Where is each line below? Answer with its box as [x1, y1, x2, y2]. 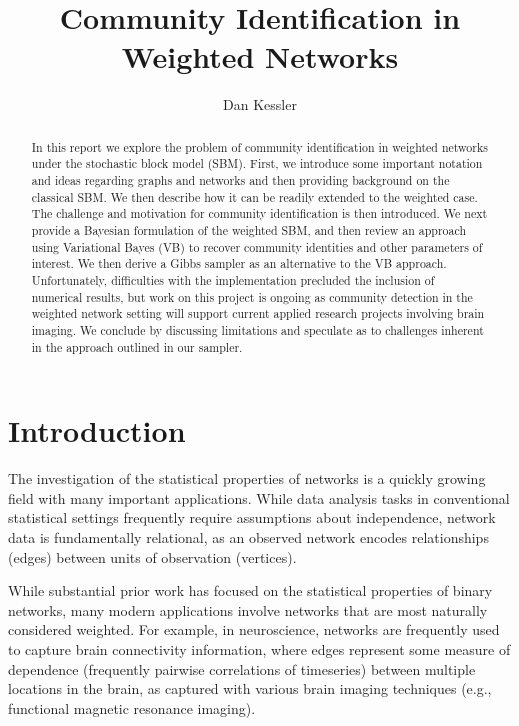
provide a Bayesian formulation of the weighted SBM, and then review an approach [31, 221, 467, 238]
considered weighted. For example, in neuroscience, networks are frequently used [8, 619, 500, 640]
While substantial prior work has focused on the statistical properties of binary [8, 580, 493, 601]
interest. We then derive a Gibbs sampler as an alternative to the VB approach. [31, 255, 447, 272]
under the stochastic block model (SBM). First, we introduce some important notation [31, 155, 483, 172]
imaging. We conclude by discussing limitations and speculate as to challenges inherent [31, 321, 484, 338]
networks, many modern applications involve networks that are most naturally [8, 599, 488, 620]
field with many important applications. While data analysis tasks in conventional [8, 487, 510, 508]
